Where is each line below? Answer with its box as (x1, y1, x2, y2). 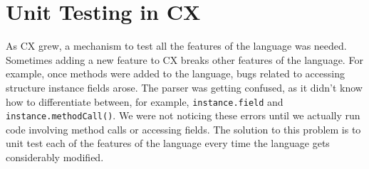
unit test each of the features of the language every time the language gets (6, 136, 330, 151)
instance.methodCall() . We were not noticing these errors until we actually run (6, 108, 360, 123)
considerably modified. (6, 150, 104, 164)
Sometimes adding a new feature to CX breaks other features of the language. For (6, 52, 363, 67)
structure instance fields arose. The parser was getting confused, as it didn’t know (6, 80, 363, 94)
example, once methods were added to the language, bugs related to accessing (6, 66, 345, 81)
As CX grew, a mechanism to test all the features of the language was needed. (6, 38, 347, 53)
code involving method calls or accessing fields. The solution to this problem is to (6, 121, 361, 136)
